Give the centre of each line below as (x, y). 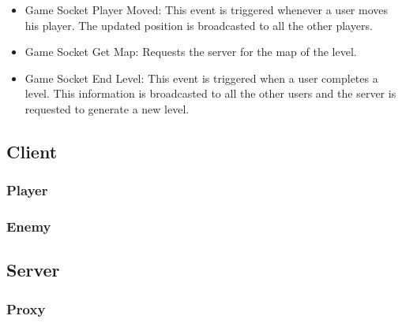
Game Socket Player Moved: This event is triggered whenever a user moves (207, 9)
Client (32, 151)
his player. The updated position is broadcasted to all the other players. (199, 25)
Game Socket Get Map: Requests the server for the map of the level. (191, 52)
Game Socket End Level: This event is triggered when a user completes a (201, 78)
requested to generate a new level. (107, 108)
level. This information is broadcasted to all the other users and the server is (210, 93)
